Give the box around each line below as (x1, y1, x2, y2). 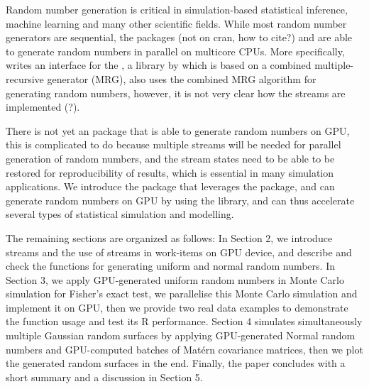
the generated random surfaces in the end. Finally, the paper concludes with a (6, 356, 346, 371)
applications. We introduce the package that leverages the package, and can (6, 179, 335, 194)
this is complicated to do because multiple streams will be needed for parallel (6, 137, 341, 152)
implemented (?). (6, 99, 80, 114)
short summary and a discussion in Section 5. (6, 369, 203, 384)
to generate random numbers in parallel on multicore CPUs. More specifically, (6, 43, 345, 58)
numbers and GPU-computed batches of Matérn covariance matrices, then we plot (6, 341, 363, 356)
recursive (6, 71, 44, 86)
